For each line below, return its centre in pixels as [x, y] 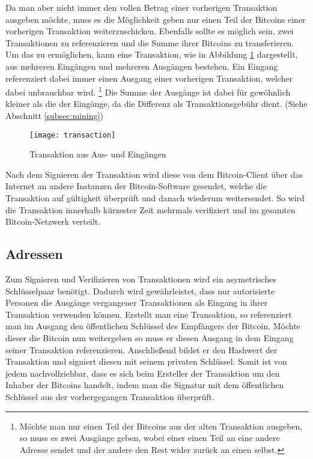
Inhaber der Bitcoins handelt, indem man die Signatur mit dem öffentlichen [145, 385]
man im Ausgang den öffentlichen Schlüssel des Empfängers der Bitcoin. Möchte [153, 326]
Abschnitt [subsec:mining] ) [54, 115]
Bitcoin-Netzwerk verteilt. [53, 221]
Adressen [34, 254]
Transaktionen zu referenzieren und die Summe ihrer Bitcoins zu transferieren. [150, 42]
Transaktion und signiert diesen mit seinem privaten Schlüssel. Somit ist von [146, 361]
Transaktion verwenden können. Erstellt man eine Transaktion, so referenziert [149, 314]
